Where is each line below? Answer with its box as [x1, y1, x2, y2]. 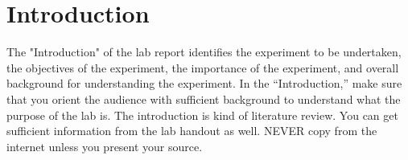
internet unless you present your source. [6, 137, 203, 154]
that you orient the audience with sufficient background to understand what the [6, 90, 401, 107]
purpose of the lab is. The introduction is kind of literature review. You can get [6, 106, 398, 123]
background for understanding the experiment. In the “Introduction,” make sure [6, 75, 402, 92]
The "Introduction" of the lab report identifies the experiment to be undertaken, [6, 43, 402, 60]
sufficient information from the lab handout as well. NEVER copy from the [6, 122, 377, 139]
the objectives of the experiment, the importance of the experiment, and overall [6, 59, 399, 76]
